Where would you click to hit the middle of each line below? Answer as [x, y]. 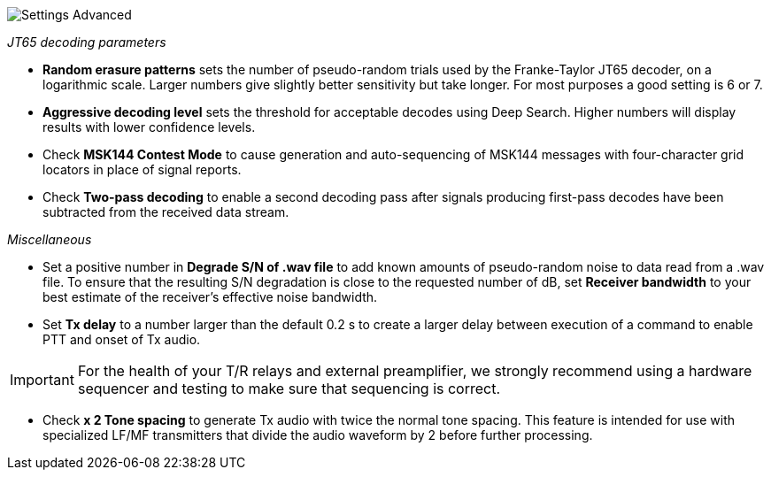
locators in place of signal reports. [142, 169]
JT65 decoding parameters [87, 42]
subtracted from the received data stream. [166, 212]
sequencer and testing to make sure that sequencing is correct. [289, 389]
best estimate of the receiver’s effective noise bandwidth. [210, 297]
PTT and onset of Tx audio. [122, 339]
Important [42, 380]
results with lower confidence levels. [149, 127]
